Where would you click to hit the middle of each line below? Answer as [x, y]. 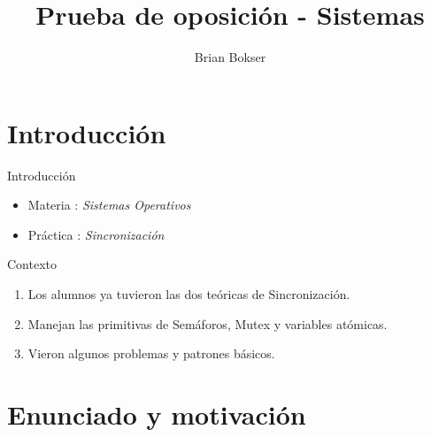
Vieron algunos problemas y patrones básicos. [151, 353]
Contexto [32, 264]
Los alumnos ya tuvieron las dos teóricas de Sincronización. [189, 294]
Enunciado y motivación [157, 414]
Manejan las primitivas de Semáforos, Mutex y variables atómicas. [208, 323]
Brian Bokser [230, 57]
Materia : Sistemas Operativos [109, 205]
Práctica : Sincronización [96, 234]
